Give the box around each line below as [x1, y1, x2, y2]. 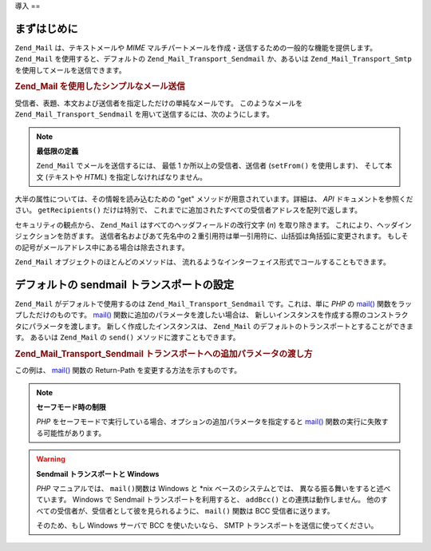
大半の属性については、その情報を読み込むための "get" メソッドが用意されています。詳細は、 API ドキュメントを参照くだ [14, 194, 413, 204]
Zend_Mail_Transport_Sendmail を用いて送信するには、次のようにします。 [14, 109, 275, 119]
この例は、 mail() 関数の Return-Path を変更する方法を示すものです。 [14, 366, 242, 375]
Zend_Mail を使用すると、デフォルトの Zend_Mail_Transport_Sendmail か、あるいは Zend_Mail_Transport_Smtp [14, 54, 413, 64]
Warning [36, 454, 65, 464]
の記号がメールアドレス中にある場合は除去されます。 [14, 242, 189, 252]
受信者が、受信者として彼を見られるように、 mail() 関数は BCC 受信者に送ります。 [57, 505, 334, 515]
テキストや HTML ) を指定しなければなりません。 [48, 172, 208, 181]
